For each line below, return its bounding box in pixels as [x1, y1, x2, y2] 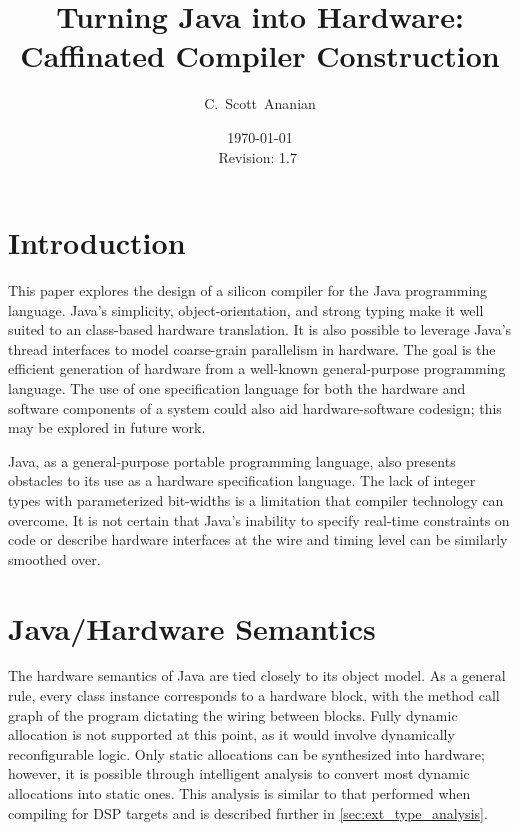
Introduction [8, 222, 186, 263]
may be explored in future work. [8, 417, 206, 438]
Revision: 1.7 [218, 146, 297, 167]
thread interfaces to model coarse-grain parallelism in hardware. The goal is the [8, 338, 496, 359]
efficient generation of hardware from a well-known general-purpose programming [8, 358, 506, 379]
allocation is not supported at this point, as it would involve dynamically [8, 724, 455, 745]
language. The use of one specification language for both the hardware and [8, 378, 466, 398]
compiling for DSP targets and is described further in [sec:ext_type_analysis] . [8, 802, 488, 823]
